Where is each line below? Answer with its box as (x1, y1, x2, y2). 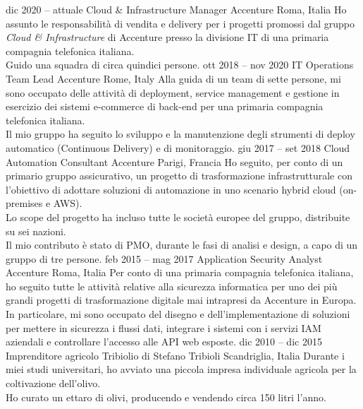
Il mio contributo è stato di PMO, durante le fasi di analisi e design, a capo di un (6, 237, 358, 252)
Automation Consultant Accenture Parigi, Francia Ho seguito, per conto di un (6, 154, 343, 169)
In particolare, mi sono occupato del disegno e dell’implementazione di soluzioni (6, 307, 350, 321)
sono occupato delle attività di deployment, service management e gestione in (6, 85, 340, 100)
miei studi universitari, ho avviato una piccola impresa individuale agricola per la (6, 362, 357, 377)
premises (6, 196, 43, 211)
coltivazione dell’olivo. (6, 376, 101, 391)
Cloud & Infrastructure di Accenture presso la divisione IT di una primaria (6, 30, 329, 45)
